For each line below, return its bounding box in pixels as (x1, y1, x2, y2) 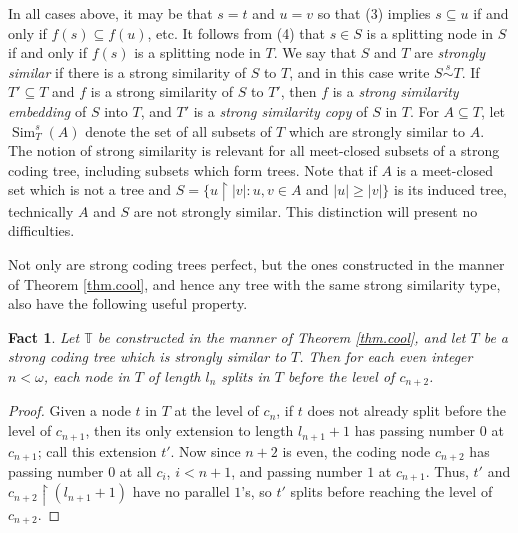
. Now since (170, 440, 241, 461)
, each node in (43, 366, 130, 386)
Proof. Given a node (8, 400, 131, 421)
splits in (221, 366, 270, 386)
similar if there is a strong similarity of (8, 61, 246, 82)
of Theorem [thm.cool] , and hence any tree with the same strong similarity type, (8, 273, 501, 294)
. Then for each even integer (299, 346, 473, 367)
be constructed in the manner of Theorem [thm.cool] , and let (97, 326, 466, 347)
